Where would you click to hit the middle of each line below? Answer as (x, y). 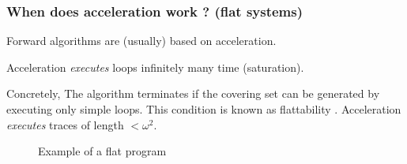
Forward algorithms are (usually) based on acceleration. (141, 41)
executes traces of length (65, 124)
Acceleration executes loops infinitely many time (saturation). (155, 67)
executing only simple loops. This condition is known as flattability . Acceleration (204, 109)
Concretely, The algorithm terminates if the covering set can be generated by (193, 93)
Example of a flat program (102, 151)
